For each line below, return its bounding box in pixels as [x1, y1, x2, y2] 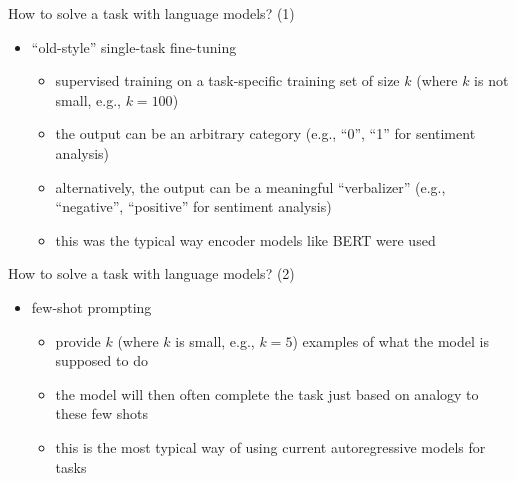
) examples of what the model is [292, 330, 489, 351]
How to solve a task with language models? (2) [8, 263, 295, 284]
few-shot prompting [31, 296, 152, 317]
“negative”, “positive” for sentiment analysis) [55, 196, 332, 217]
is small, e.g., [175, 330, 255, 351]
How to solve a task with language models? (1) [8, 3, 295, 23]
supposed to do [55, 350, 148, 371]
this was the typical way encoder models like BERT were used [55, 229, 436, 250]
